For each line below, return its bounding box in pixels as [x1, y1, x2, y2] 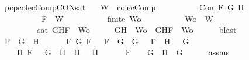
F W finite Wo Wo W [41, 12, 213, 24]
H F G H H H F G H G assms [16, 46, 229, 58]
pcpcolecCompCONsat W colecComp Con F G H [4, 1, 244, 13]
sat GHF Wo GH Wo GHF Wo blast [37, 24, 237, 36]
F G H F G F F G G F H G [4, 35, 189, 47]
